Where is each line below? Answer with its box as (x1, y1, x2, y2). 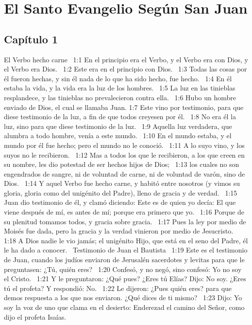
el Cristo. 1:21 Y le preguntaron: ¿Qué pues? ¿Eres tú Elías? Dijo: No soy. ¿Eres (4, 273, 246, 284)
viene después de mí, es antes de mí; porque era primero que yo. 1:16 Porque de (4, 207, 244, 217)
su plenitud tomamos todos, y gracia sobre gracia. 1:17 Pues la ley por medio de (4, 216, 246, 226)
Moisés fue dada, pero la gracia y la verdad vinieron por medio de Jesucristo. (4, 226, 234, 236)
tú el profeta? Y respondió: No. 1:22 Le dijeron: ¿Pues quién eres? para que (4, 283, 232, 293)
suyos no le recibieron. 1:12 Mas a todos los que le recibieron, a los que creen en (4, 149, 245, 160)
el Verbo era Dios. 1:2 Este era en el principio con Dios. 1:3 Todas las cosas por (4, 64, 247, 74)
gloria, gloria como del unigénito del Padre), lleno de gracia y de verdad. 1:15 (4, 187, 237, 198)
